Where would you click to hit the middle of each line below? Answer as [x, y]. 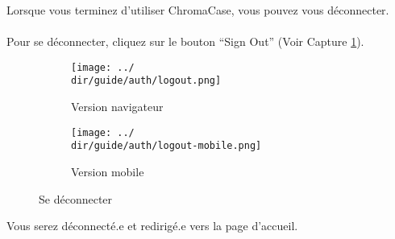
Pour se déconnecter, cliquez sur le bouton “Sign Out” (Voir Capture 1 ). [185, 41]
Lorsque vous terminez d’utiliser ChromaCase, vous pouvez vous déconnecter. [198, 10]
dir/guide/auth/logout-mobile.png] [166, 146]
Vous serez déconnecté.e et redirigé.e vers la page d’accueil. [152, 226]
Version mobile [108, 171]
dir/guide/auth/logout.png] [146, 81]
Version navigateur [117, 107]
